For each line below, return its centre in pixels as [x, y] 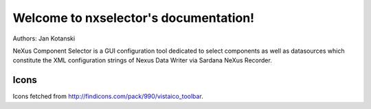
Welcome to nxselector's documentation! [134, 18]
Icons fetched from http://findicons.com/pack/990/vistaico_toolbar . [108, 97]
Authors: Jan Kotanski [44, 38]
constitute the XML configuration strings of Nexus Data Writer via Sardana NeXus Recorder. [143, 60]
